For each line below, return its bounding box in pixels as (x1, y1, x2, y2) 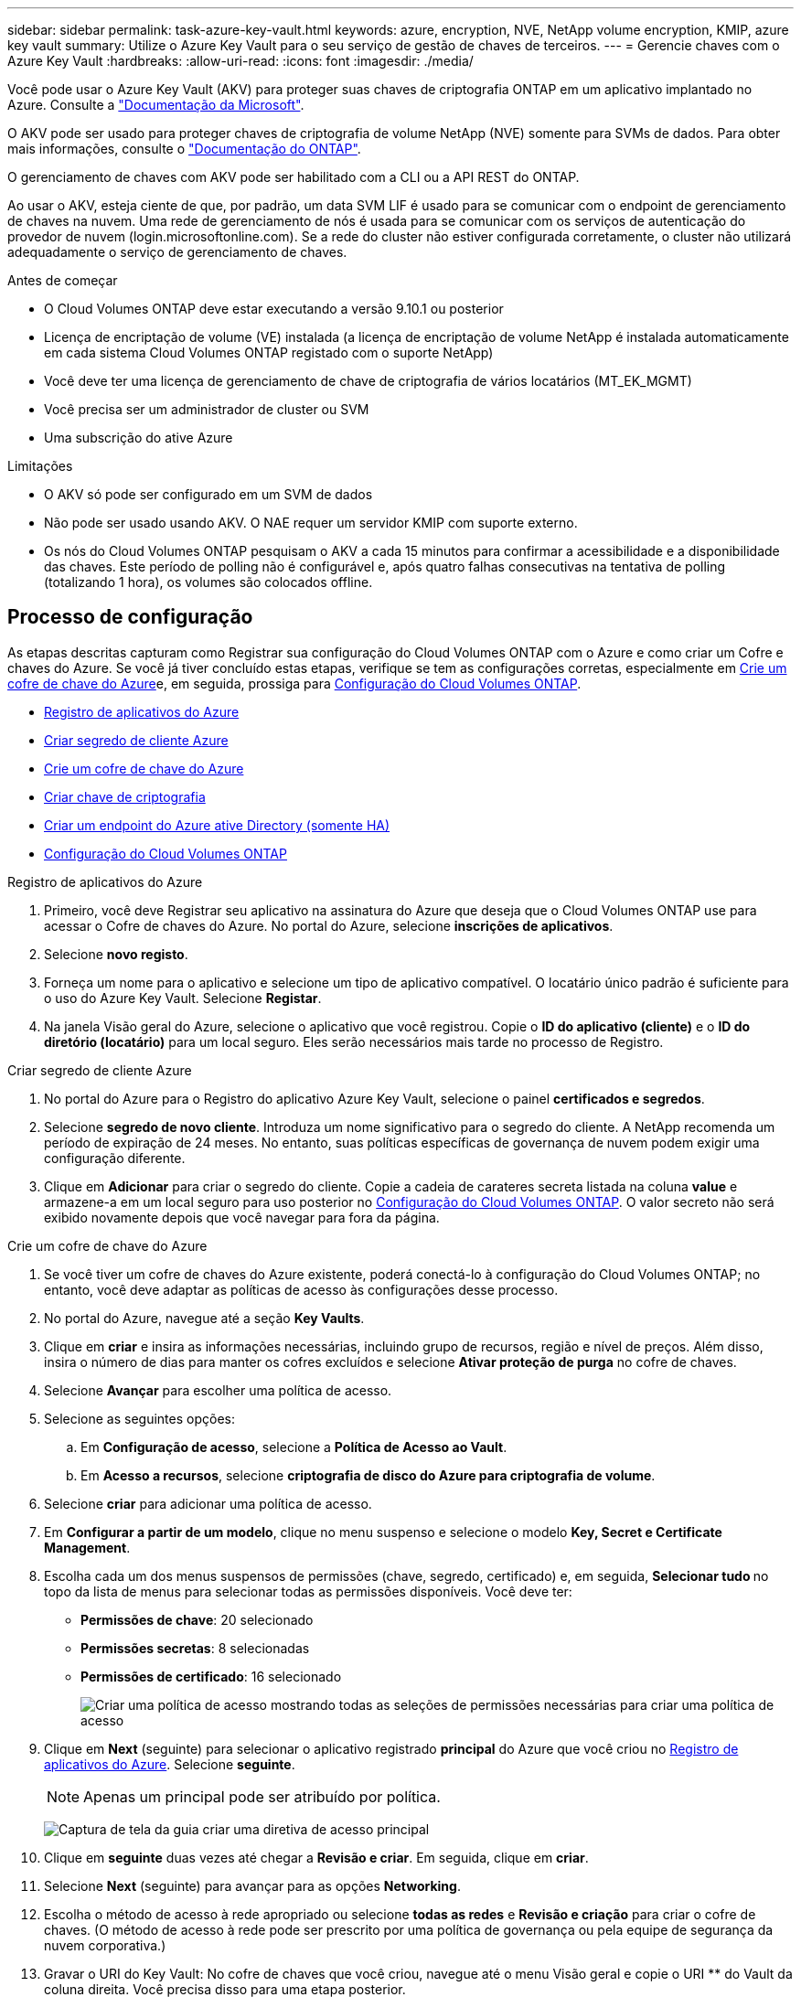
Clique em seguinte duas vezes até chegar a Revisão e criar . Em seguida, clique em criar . (44, 1849, 589, 1865)
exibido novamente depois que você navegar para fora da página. (44, 1209, 440, 1225)
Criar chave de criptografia (44, 788, 206, 805)
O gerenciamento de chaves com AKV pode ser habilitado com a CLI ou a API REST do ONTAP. (7, 169, 580, 185)
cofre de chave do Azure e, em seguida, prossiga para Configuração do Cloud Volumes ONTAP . (7, 675, 582, 691)
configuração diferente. (44, 1149, 186, 1166)
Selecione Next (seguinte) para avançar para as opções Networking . (44, 1877, 461, 1894)
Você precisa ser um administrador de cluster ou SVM (44, 401, 369, 417)
